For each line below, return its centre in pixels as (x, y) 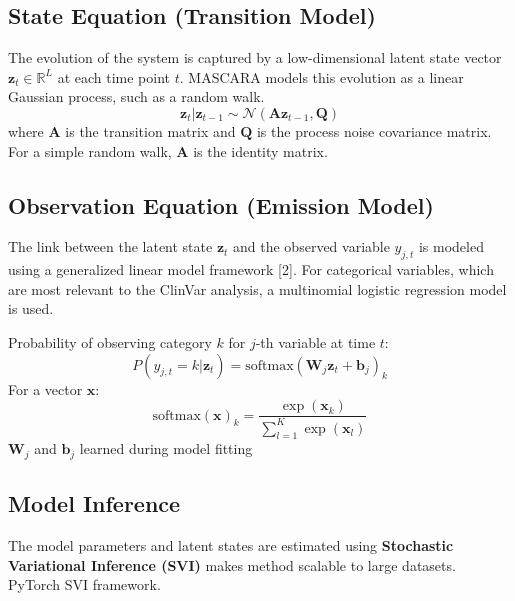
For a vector (45, 388)
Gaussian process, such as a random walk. (136, 96)
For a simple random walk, (90, 150)
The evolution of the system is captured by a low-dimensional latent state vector (255, 57)
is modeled (451, 246)
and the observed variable (311, 246)
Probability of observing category (110, 341)
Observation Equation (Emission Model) (221, 204)
